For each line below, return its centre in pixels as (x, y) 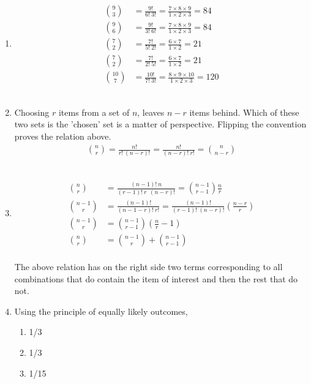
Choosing (32, 112)
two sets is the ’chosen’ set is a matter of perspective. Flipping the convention (160, 124)
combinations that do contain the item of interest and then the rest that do (156, 278)
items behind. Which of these (244, 112)
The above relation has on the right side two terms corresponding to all (148, 266)
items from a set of (94, 112)
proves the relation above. (63, 136)
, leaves (151, 112)
